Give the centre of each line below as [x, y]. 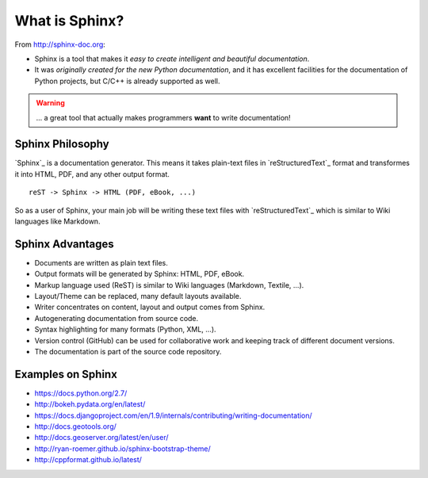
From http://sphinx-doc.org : [60, 44]
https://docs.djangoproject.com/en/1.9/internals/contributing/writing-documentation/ [173, 415]
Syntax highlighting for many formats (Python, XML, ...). [126, 330]
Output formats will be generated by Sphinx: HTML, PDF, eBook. [139, 274]
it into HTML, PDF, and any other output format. [92, 174]
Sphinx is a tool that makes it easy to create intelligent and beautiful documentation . [172, 59]
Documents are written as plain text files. [101, 262]
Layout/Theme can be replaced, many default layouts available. [138, 296]
